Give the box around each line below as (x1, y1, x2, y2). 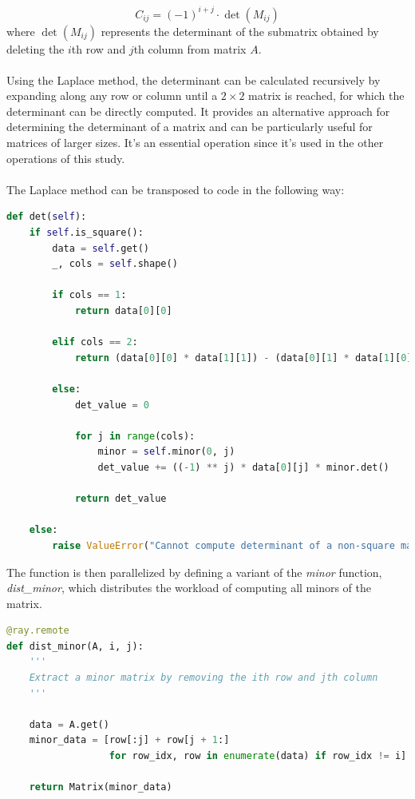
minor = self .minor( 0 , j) (97, 446, 235, 458)
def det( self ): (6, 211, 87, 223)
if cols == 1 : (52, 289, 127, 301)
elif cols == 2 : (52, 336, 138, 348)
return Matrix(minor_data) (29, 781, 172, 793)
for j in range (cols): (74, 430, 196, 442)
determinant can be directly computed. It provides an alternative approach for (6, 102, 390, 119)
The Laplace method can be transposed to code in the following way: (6, 181, 345, 197)
